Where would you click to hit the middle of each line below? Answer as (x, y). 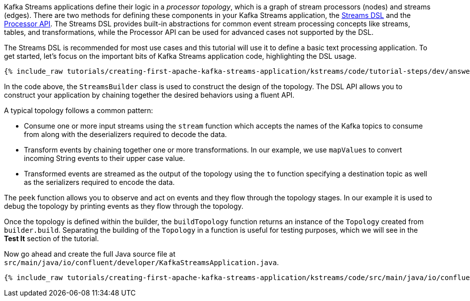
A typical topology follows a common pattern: (79, 110)
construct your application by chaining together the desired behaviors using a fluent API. (149, 95)
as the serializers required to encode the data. (99, 182)
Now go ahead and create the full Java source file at (90, 254)
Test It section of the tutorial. (52, 238)
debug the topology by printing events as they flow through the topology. (124, 206)
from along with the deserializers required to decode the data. (125, 134)
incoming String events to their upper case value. (105, 158)
